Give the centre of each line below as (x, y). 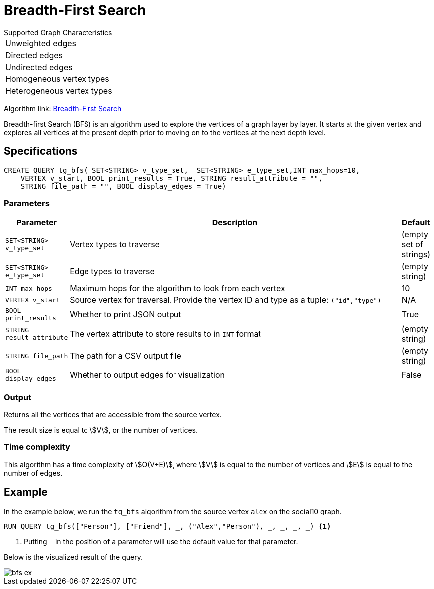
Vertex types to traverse (115, 245)
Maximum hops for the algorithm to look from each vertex (177, 288)
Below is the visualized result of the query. (73, 557)
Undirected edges (39, 67)
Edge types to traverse (112, 271)
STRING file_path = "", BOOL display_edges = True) (123, 186)
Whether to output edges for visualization (147, 375)
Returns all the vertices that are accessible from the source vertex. (113, 415)
